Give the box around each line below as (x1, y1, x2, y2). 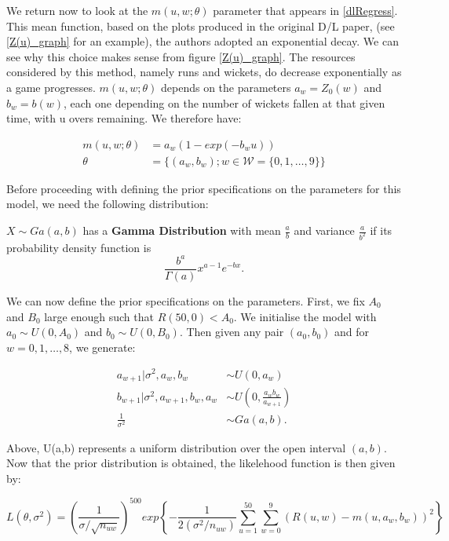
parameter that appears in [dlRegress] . (213, 2, 398, 18)
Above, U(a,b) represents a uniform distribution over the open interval (6, 439, 346, 455)
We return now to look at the (6, 2, 148, 18)
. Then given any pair (179, 324, 284, 340)
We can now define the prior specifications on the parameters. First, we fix (6, 293, 365, 309)
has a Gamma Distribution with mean (82, 222, 281, 238)
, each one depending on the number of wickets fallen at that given (63, 94, 385, 111)
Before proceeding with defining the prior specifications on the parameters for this (6, 180, 401, 196)
